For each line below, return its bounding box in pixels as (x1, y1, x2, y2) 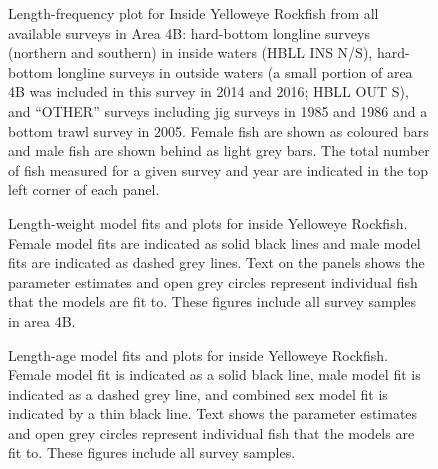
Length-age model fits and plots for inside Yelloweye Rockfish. (8, 344, 388, 365)
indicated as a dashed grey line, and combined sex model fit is (8, 383, 388, 404)
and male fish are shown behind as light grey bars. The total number (8, 140, 430, 161)
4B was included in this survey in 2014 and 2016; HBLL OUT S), (8, 81, 409, 102)
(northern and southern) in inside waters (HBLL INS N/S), (8, 42, 373, 63)
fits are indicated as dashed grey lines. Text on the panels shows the (8, 252, 425, 273)
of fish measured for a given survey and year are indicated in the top (8, 159, 429, 180)
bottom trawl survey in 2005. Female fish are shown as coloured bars (8, 120, 429, 141)
